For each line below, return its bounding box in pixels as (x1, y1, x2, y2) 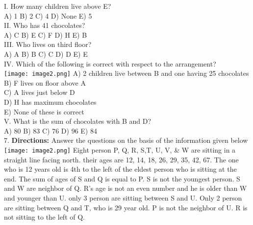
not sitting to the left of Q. (4, 212, 85, 222)
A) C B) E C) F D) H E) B (4, 29, 87, 40)
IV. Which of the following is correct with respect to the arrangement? (4, 58, 216, 68)
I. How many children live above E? (4, 1, 111, 11)
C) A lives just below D (4, 87, 75, 97)
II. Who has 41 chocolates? (4, 20, 85, 30)
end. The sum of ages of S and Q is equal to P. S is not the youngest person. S (4, 173, 240, 183)
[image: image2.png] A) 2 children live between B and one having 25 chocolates (4, 68, 249, 78)
